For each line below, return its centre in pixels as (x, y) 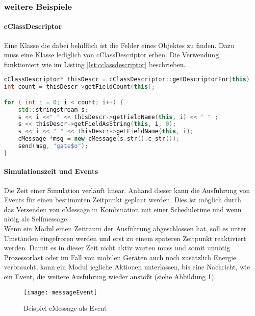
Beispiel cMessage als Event (65, 308)
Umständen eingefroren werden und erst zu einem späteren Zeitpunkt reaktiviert (125, 238)
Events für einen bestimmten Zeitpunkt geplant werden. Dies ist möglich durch (123, 200)
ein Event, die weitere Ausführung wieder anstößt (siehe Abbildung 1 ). (110, 276)
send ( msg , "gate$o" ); (53, 146)
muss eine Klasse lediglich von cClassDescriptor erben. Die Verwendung (112, 55)
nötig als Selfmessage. (37, 219)
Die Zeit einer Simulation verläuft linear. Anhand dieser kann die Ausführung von (127, 190)
